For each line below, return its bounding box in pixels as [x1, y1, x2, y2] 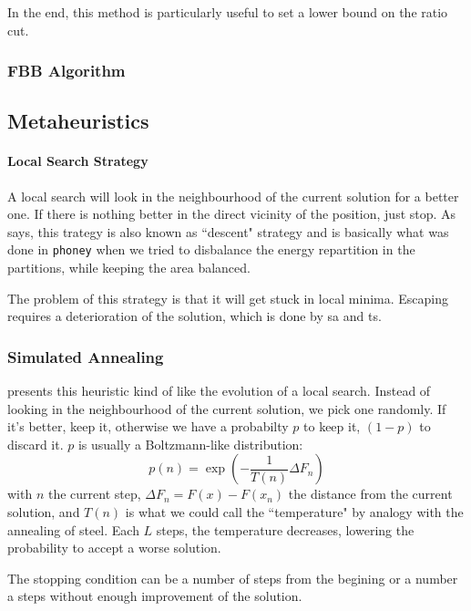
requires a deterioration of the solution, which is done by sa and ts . [7, 306, 382, 326]
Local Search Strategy [7, 151, 148, 171]
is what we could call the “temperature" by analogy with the [125, 502, 464, 522]
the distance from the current [288, 484, 453, 503]
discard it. [7, 434, 64, 453]
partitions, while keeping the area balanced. [7, 258, 251, 277]
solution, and [7, 502, 80, 522]
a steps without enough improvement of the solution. [7, 586, 302, 606]
